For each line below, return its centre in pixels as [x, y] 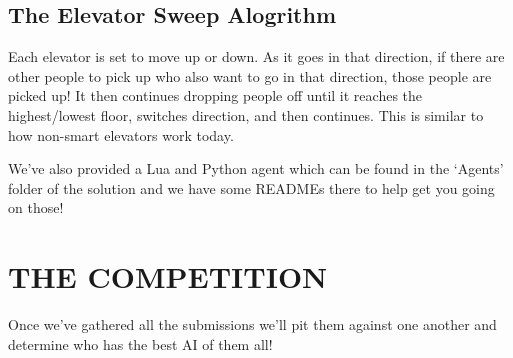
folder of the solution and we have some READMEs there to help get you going [251, 187]
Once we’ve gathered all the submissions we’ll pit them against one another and [252, 324]
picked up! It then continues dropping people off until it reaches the [215, 95]
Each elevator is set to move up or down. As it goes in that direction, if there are [256, 56]
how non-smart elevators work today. [121, 134]
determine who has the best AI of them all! [140, 343]
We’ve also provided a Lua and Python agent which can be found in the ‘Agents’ [256, 168]
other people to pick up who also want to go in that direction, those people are [250, 75]
